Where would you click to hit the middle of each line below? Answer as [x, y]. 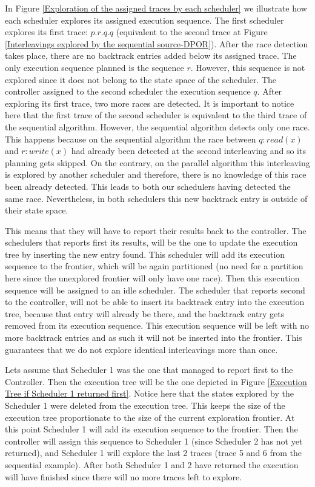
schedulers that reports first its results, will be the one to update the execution [151, 242]
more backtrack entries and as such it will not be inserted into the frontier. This [154, 338]
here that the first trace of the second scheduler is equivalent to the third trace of [156, 115]
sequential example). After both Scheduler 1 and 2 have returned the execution [152, 464]
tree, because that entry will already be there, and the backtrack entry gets [145, 313]
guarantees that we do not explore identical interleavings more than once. [141, 349]
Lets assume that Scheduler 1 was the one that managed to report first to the [149, 370]
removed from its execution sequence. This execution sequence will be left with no [157, 325]
